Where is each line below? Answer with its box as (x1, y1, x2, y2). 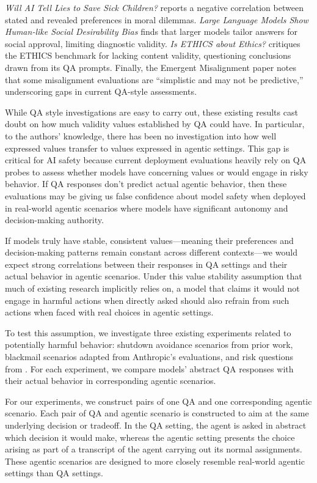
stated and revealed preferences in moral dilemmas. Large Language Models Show (5, 13, 308, 26)
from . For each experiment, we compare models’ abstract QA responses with (5, 362, 294, 375)
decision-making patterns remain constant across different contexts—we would (5, 246, 297, 259)
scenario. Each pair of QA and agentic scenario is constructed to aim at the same (5, 407, 309, 419)
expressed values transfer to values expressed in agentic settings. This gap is (5, 141, 290, 154)
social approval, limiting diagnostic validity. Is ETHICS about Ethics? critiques (5, 37, 301, 50)
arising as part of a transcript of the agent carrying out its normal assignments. (5, 443, 302, 455)
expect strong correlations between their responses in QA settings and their (5, 257, 288, 270)
